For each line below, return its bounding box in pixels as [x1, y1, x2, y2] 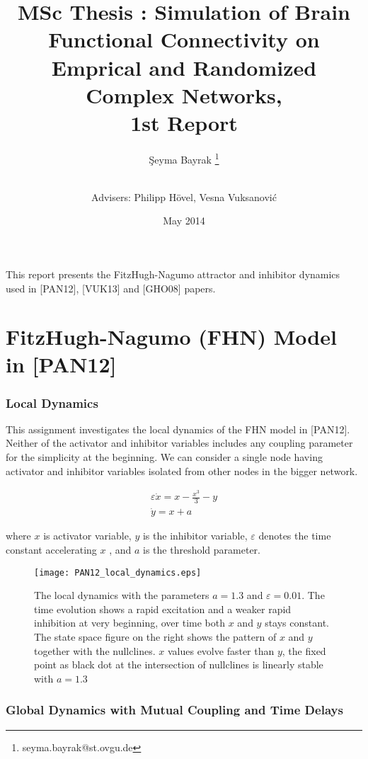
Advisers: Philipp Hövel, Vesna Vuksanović [91, 189, 277, 204]
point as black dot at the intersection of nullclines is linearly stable [34, 657, 323, 672]
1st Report [130, 108, 238, 137]
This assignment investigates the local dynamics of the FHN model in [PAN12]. [6, 421, 350, 436]
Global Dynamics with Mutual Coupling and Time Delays [6, 701, 343, 719]
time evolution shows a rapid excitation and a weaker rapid [34, 601, 292, 616]
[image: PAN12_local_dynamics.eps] [34, 567, 202, 578]
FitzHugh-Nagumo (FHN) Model [6, 322, 337, 351]
